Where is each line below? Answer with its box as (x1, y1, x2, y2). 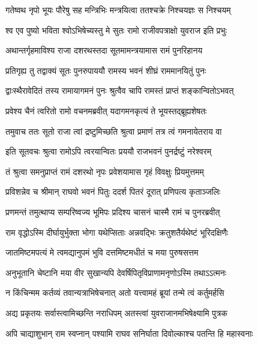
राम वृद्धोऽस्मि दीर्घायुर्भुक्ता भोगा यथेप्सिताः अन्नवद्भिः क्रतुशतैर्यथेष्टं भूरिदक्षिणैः (5, 226, 229, 238)
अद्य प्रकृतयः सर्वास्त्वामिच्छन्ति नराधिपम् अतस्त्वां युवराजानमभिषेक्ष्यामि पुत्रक (5, 306, 227, 319)
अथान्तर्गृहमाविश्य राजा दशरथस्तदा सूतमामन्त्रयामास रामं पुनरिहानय (5, 44, 203, 57)
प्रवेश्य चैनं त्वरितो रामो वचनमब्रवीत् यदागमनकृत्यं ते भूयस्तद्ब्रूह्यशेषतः (5, 104, 207, 117)
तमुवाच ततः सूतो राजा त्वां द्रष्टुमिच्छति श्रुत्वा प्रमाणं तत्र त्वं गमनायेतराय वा (5, 124, 222, 137)
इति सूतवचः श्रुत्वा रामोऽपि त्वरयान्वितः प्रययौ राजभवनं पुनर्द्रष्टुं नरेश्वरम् (5, 145, 212, 158)
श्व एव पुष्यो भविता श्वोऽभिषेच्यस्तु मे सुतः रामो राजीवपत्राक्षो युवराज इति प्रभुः (5, 23, 227, 36)
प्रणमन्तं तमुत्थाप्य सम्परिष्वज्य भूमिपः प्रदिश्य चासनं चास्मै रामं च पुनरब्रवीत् (5, 205, 220, 218)
